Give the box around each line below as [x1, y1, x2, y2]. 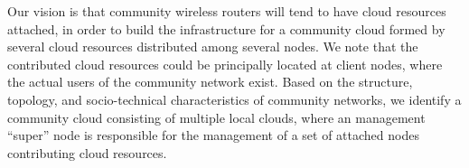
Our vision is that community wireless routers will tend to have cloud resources [7, 2, 446, 20]
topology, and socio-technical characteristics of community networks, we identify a [7, 89, 462, 108]
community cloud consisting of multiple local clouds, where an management [7, 107, 426, 126]
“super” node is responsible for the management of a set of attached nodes [7, 126, 419, 145]
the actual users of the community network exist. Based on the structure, [7, 72, 413, 91]
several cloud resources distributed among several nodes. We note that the [7, 37, 418, 56]
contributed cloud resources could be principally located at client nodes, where [7, 54, 443, 73]
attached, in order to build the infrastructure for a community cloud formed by [7, 19, 446, 38]
